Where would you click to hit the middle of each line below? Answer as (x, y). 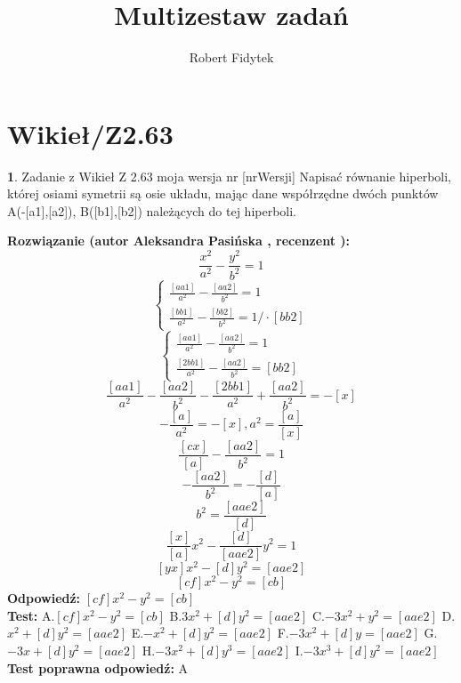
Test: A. (31, 615)
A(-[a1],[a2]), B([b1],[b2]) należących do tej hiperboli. (152, 210)
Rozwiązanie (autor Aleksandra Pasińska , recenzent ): (178, 241)
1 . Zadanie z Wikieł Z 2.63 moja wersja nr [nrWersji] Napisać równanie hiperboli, (229, 176)
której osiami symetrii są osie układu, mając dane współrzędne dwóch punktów (223, 193)
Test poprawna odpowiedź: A (98, 667)
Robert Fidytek (231, 57)
